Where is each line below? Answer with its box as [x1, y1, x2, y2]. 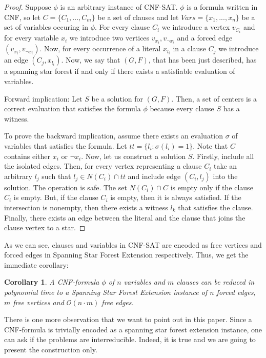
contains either [4, 150, 50, 161]
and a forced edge [177, 32, 233, 43]
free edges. [101, 296, 134, 307]
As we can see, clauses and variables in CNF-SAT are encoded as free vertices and [4, 239, 262, 250]
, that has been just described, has [148, 54, 257, 65]
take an [213, 161, 237, 171]
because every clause [150, 103, 214, 114]
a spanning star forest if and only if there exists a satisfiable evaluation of [4, 66, 235, 76]
